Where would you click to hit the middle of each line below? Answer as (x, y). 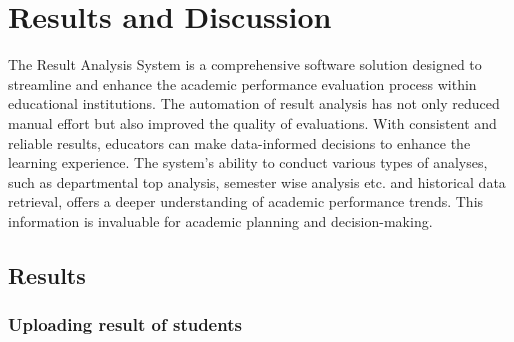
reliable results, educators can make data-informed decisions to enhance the (239, 142)
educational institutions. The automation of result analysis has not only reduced (254, 103)
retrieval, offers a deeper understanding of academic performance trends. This (246, 201)
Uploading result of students (125, 324)
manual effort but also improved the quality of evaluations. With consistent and (252, 122)
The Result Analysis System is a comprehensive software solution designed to (245, 64)
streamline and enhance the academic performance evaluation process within (242, 83)
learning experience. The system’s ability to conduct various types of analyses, (248, 162)
